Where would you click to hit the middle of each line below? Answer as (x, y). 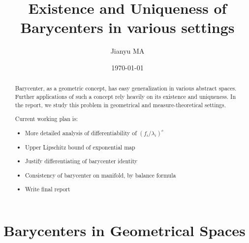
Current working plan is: (47, 119)
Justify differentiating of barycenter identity (81, 161)
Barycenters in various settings (127, 27)
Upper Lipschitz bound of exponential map (80, 147)
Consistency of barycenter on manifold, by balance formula (101, 175)
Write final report (48, 189)
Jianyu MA (127, 51)
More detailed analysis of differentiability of (81, 133)
